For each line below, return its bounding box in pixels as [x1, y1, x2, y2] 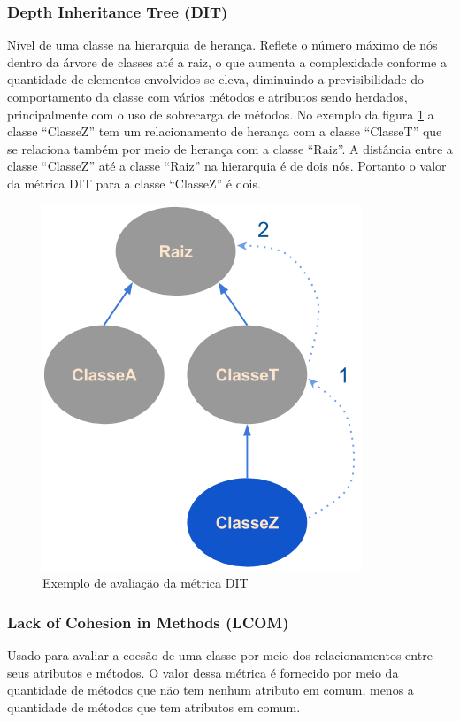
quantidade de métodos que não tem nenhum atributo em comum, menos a [7, 680, 414, 699]
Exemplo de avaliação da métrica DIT [42, 573, 249, 592]
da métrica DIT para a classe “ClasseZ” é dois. [7, 173, 261, 192]
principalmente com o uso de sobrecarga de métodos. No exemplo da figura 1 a [7, 104, 434, 123]
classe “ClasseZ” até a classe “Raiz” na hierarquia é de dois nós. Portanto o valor [7, 157, 447, 175]
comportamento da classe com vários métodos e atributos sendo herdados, [7, 88, 408, 105]
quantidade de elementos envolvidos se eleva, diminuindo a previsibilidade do [7, 70, 424, 88]
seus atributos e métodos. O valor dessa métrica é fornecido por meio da [7, 663, 399, 681]
